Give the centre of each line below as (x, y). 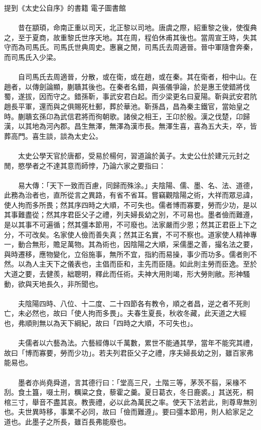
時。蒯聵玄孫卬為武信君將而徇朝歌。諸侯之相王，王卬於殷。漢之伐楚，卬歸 (127, 116)
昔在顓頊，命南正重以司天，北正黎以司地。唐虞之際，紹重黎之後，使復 (134, 27)
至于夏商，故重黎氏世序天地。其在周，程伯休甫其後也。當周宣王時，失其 (137, 37)
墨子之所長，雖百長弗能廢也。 (81, 421)
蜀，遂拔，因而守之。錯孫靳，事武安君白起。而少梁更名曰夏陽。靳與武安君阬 (130, 96)
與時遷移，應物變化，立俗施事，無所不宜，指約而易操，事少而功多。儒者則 (127, 254)
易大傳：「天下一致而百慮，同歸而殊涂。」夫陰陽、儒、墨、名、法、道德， (137, 185)
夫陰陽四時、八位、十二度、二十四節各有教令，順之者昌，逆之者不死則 (134, 303)
